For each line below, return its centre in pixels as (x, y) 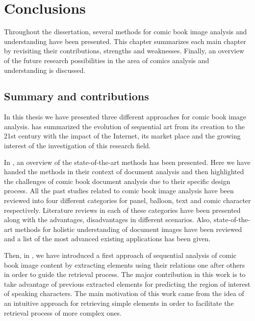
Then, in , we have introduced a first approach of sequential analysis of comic (120, 255)
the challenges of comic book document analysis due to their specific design (117, 181)
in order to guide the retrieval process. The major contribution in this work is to (125, 274)
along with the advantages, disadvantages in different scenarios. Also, (108, 219)
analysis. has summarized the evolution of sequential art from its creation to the (124, 126)
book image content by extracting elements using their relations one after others (125, 264)
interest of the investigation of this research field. (77, 146)
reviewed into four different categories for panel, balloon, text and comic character (127, 200)
